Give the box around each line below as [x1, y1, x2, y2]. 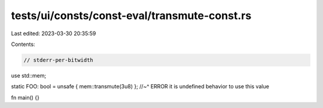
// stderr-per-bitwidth [23, 57, 94, 63]
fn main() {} [11, 94, 40, 101]
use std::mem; [11, 72, 47, 79]
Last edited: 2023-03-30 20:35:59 [11, 30, 96, 37]
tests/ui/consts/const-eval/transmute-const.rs [11, 9, 252, 22]
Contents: [11, 41, 35, 48]
